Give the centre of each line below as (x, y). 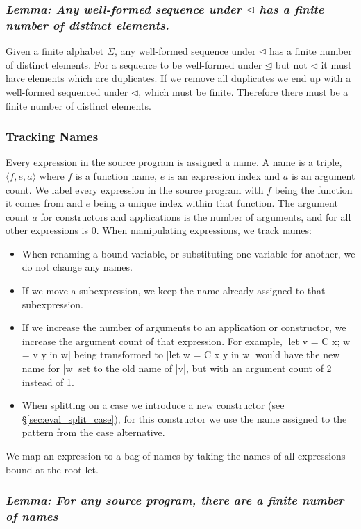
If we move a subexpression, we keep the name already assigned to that (174, 291)
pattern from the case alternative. (93, 432)
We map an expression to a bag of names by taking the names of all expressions (176, 456)
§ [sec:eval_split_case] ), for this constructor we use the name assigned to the (184, 418)
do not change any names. (77, 267)
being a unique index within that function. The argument (216, 203)
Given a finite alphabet (55, 51)
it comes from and (44, 203)
